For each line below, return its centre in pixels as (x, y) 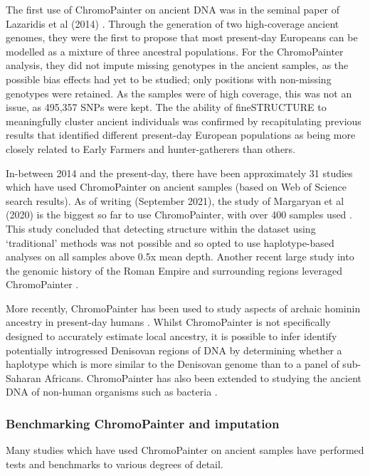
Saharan (23, 377)
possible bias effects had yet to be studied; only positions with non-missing (169, 79)
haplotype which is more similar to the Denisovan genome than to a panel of (173, 364)
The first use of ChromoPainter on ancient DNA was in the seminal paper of (173, 9)
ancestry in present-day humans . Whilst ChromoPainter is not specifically (168, 322)
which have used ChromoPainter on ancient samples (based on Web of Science (176, 187)
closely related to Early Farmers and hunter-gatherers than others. (151, 148)
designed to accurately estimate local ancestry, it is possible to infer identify (171, 336)
